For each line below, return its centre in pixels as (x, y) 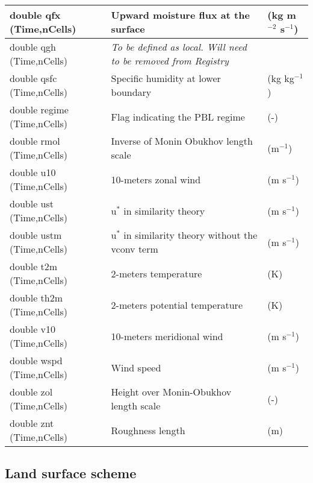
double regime (39, 109)
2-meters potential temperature (177, 305)
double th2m (36, 298)
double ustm (36, 235)
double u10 (33, 172)
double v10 (33, 329)
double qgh (33, 47)
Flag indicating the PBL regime (178, 116)
